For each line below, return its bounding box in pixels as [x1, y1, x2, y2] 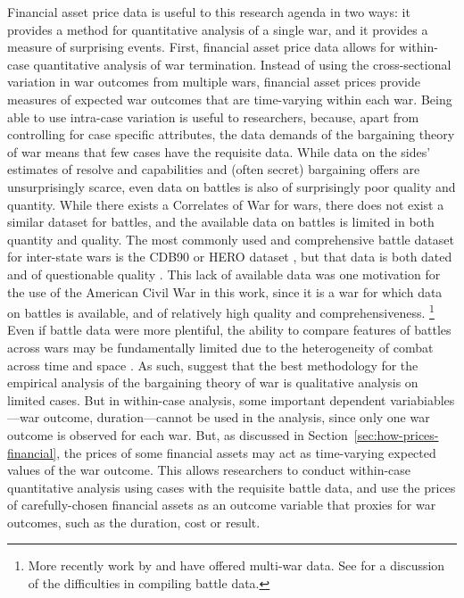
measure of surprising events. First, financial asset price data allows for [7, 37, 395, 56]
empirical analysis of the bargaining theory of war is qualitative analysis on [7, 373, 418, 392]
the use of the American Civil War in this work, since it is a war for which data [7, 282, 443, 301]
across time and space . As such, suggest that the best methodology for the [7, 355, 418, 374]
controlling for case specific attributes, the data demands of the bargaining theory [7, 125, 455, 144]
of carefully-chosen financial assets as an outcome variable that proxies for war [7, 495, 436, 514]
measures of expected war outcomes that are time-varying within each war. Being [7, 89, 452, 108]
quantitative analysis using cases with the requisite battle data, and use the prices [7, 478, 456, 496]
